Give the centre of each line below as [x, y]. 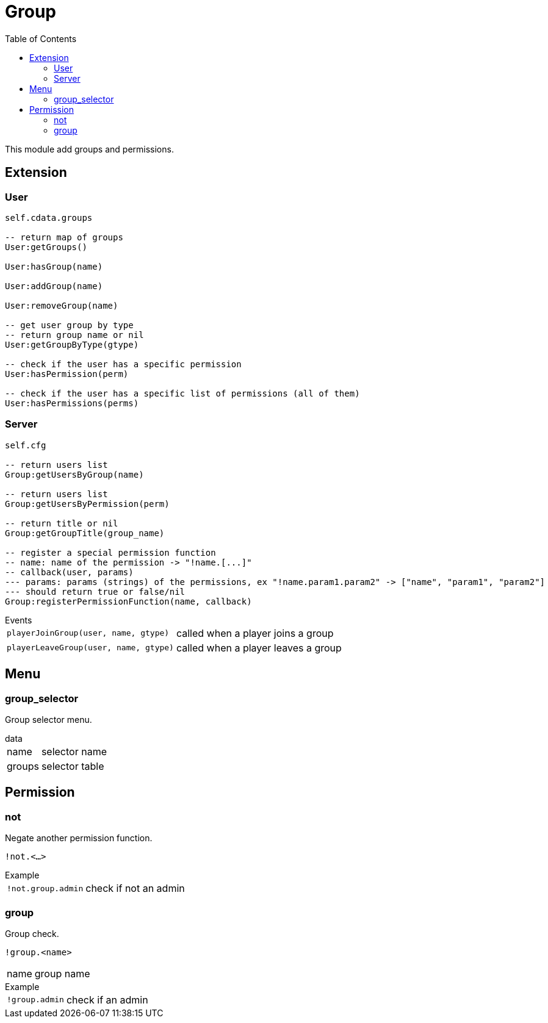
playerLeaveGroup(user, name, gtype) [90, 648]
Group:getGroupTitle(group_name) [85, 533]
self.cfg [26, 445]
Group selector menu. [49, 719]
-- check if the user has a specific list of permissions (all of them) [182, 393]
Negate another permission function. [79, 838]
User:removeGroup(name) [62, 305]
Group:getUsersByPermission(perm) [87, 504]
